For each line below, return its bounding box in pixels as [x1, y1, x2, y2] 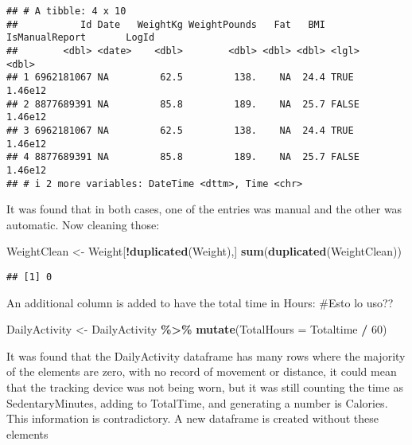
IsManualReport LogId [6, 32, 155, 44]
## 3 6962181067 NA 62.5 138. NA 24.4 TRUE [6, 124, 354, 136]
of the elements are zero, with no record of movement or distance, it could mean [6, 363, 397, 380]
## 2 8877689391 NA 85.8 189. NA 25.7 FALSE [6, 98, 360, 110]
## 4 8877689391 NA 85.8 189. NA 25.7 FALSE [6, 151, 360, 163]
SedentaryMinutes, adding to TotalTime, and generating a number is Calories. [6, 394, 388, 411]
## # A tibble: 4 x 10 [6, 6, 126, 17]
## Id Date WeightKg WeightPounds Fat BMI [6, 18, 325, 30]
